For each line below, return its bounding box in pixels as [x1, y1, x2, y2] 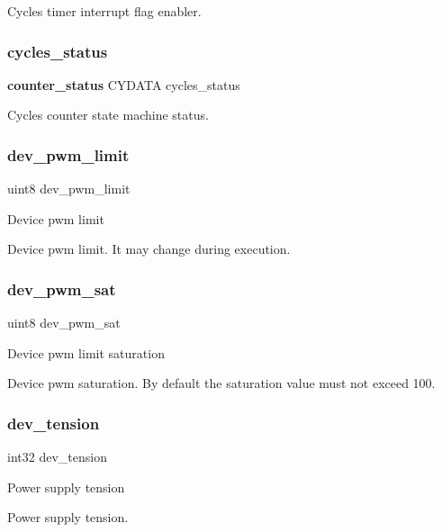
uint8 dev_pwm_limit [7, 179, 131, 198]
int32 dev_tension [7, 447, 107, 466]
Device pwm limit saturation [7, 343, 165, 362]
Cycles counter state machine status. [7, 105, 209, 124]
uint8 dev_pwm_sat [7, 313, 121, 332]
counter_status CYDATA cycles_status [7, 75, 240, 94]
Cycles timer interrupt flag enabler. [7, 2, 202, 20]
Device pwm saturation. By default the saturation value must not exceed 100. [7, 374, 436, 392]
